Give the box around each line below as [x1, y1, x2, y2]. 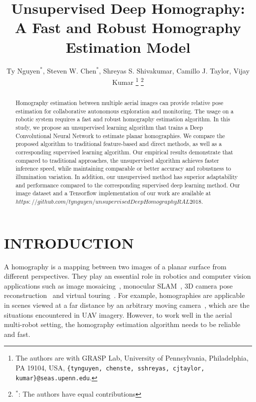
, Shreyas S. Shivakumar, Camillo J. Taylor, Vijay [99, 65, 250, 75]
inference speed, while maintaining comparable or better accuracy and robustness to [15, 164, 231, 173]
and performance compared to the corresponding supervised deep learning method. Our [15, 181, 240, 189]
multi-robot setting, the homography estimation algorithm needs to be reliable [4, 319, 240, 329]
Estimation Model [65, 37, 191, 57]
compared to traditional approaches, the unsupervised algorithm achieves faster [15, 156, 219, 164]
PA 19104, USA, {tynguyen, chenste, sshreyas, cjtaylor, [15, 362, 205, 372]
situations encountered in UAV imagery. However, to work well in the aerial [4, 309, 232, 320]
